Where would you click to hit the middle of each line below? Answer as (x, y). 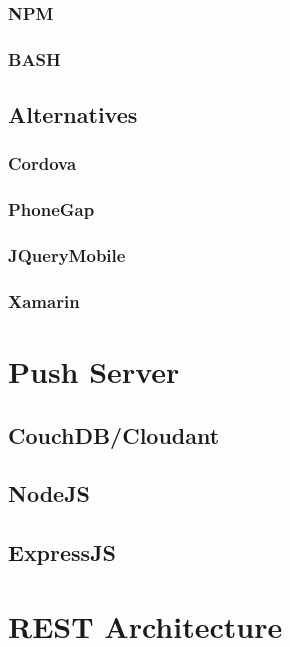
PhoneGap (51, 209)
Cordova (42, 163)
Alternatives (73, 114)
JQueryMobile (67, 255)
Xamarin (44, 300)
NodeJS (49, 493)
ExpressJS (62, 552)
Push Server (94, 371)
